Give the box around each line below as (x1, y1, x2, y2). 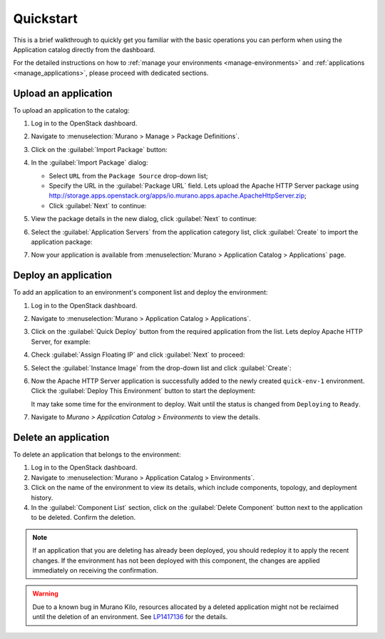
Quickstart (13, 11, 78, 26)
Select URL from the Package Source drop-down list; (48, 171, 208, 180)
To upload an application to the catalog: (13, 106, 130, 114)
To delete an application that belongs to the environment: (13, 450, 181, 459)
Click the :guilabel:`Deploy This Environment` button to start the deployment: (31, 387, 256, 395)
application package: (31, 237, 93, 246)
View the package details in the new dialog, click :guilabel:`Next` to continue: (31, 215, 257, 223)
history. (31, 493, 53, 502)
